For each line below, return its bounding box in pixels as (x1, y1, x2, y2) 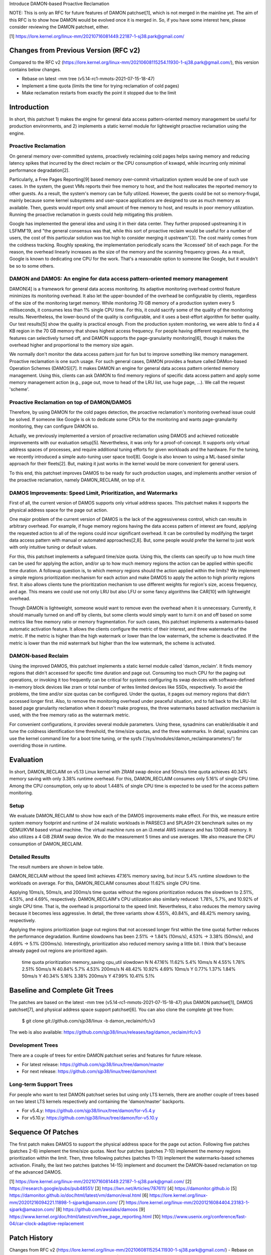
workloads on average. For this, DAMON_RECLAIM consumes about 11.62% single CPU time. (9, 880, 201, 886)
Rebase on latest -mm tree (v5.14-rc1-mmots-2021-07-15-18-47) (22, 76, 155, 82)
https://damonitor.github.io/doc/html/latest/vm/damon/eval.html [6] (9, 1192, 149, 1198)
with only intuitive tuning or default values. (9, 544, 97, 550)
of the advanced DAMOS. (9, 1169, 62, 1175)
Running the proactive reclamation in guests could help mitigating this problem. (9, 211, 173, 217)
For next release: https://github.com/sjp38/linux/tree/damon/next (22, 1068, 157, 1074)
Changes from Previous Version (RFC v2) (9, 46, 141, 55)
